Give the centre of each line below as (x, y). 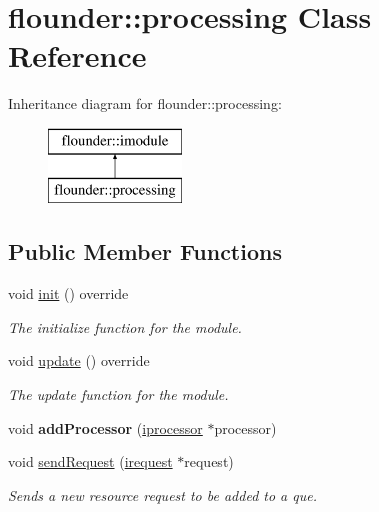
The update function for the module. (118, 394)
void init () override (68, 293)
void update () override (79, 360)
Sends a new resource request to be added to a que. (162, 494)
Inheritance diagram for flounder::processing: (145, 103)
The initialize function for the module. (125, 326)
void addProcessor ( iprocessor (105, 427)
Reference (77, 55)
